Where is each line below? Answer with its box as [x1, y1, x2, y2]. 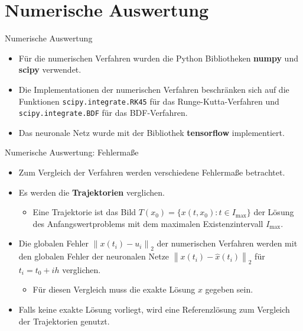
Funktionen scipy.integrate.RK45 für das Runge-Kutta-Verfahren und [18, 95, 279, 107]
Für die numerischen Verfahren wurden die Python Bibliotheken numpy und [18, 51, 298, 64]
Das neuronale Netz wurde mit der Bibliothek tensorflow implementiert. [18, 126, 285, 138]
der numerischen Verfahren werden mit [157, 237, 298, 249]
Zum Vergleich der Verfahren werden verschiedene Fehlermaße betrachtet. [18, 166, 285, 178]
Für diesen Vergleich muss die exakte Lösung [32, 283, 196, 296]
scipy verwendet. [18, 63, 82, 76]
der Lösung [253, 206, 294, 218]
